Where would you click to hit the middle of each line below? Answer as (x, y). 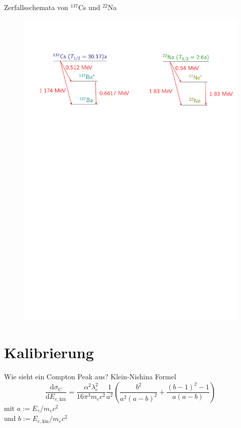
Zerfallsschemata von (36, 7)
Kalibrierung (49, 352)
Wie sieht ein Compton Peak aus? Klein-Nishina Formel (90, 376)
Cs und (89, 7)
